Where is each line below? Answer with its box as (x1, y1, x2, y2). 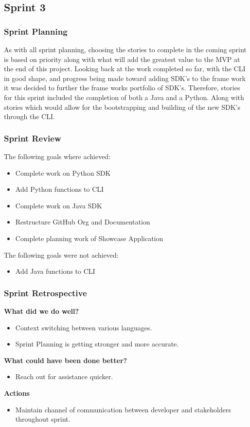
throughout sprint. (15, 414, 71, 424)
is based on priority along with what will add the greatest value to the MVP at (4, 54, 240, 64)
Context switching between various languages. (15, 322, 152, 332)
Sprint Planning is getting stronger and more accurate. (15, 339, 179, 349)
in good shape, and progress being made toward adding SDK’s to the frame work (4, 73, 246, 83)
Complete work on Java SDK (15, 200, 102, 210)
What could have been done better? (4, 355, 127, 365)
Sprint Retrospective (4, 286, 87, 299)
